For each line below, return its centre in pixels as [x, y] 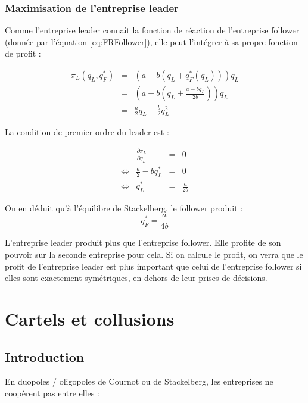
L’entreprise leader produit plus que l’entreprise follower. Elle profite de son [143, 243]
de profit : [23, 53]
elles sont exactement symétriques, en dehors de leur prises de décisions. [136, 278]
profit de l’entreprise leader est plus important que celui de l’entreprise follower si [153, 266]
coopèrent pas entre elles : [52, 393]
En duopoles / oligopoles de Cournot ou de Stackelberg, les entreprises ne [139, 381]
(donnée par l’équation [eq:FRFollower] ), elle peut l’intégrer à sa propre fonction [151, 41]
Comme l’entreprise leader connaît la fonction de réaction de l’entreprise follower [152, 30]
